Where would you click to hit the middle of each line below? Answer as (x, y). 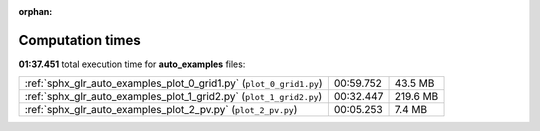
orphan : (35, 11)
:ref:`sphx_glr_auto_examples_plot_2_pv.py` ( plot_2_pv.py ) (161, 110)
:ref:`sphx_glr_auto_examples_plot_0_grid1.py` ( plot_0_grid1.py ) (174, 83)
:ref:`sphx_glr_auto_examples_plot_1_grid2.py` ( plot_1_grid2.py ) (173, 97)
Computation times (79, 40)
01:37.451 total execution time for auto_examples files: (132, 64)
